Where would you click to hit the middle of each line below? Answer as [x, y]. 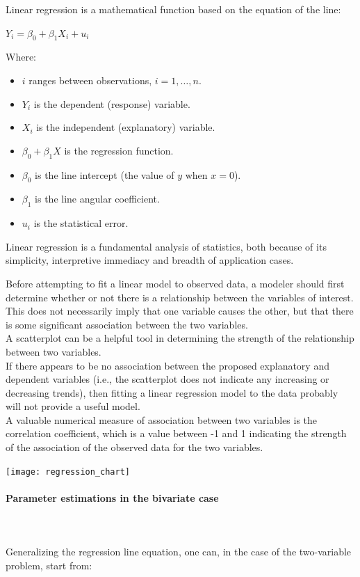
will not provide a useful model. [73, 406]
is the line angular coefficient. [97, 199]
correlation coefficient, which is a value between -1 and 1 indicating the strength [176, 433]
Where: [21, 57]
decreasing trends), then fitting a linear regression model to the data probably [172, 392]
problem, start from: [49, 565]
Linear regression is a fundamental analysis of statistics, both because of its [166, 246]
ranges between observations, [90, 80]
